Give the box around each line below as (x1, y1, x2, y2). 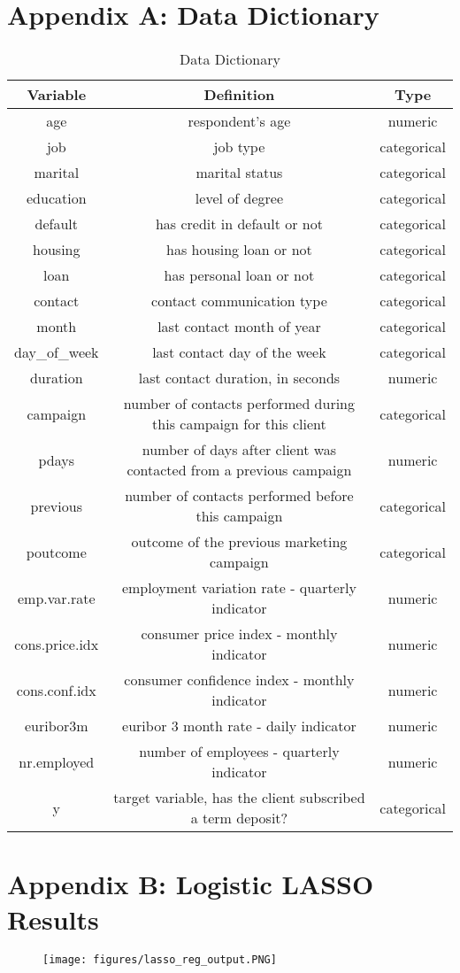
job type (213, 136, 265, 158)
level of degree (195, 188, 283, 209)
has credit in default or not (155, 213, 323, 235)
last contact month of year (157, 316, 321, 337)
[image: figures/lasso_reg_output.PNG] (42, 954, 277, 967)
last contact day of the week (152, 342, 326, 363)
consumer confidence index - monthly (124, 669, 355, 691)
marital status (195, 162, 283, 183)
